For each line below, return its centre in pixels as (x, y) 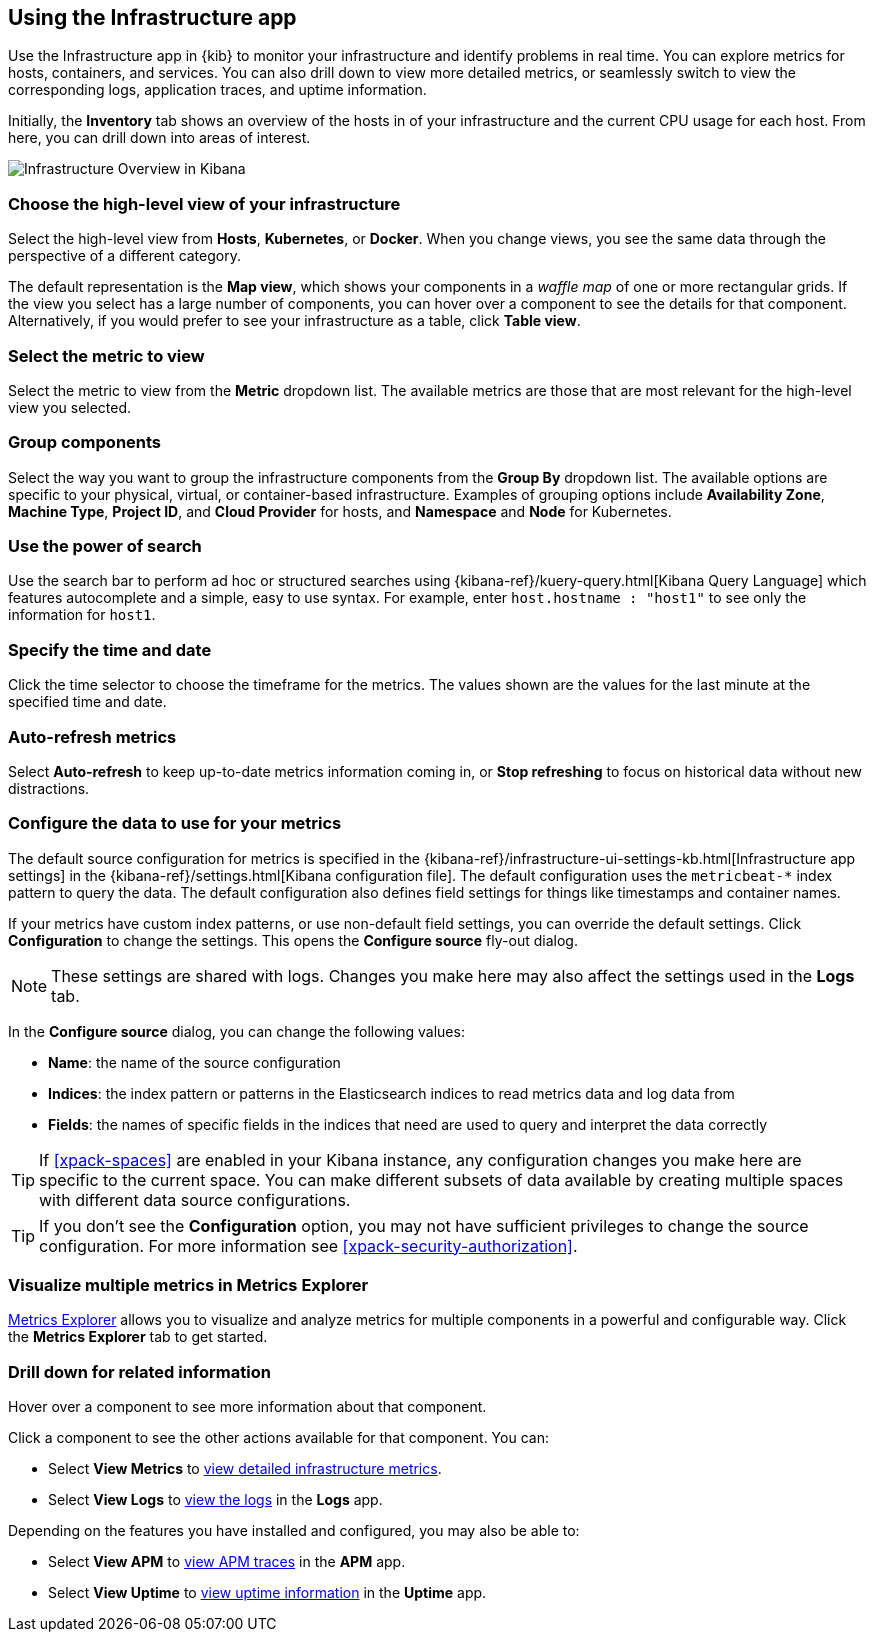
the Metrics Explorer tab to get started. (138, 1337)
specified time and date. (87, 702)
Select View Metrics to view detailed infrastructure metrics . (245, 1469)
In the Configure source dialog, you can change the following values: (236, 1031)
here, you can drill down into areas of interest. (159, 138)
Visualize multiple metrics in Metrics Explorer (188, 1285)
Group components (85, 442)
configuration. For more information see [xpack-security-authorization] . (308, 1245)
